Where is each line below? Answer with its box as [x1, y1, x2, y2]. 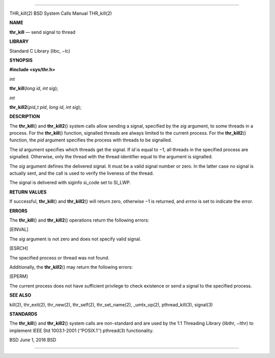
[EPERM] [9, 273, 28, 279]
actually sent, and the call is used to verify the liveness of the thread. [9, 170, 154, 176]
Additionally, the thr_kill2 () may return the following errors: [9, 264, 133, 270]
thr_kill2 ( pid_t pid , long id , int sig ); [9, 104, 81, 110]
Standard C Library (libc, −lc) [9, 47, 71, 54]
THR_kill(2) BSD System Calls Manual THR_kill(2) [9, 10, 112, 16]
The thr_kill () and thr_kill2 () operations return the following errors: [9, 217, 150, 223]
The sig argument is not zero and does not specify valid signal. [9, 235, 142, 242]
